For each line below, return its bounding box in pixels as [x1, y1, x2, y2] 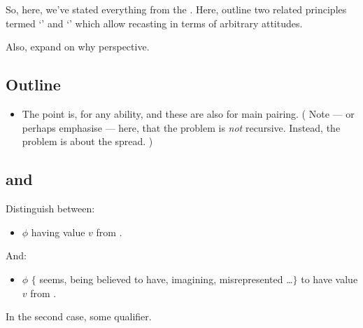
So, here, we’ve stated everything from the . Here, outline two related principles [6, 2, 347, 17]
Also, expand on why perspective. [6, 39, 150, 54]
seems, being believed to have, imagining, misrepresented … [39, 271, 293, 286]
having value [31, 224, 85, 239]
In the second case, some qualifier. [6, 309, 152, 324]
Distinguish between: [6, 201, 95, 216]
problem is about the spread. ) [22, 134, 153, 149]
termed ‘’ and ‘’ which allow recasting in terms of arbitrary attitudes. [6, 15, 303, 30]
